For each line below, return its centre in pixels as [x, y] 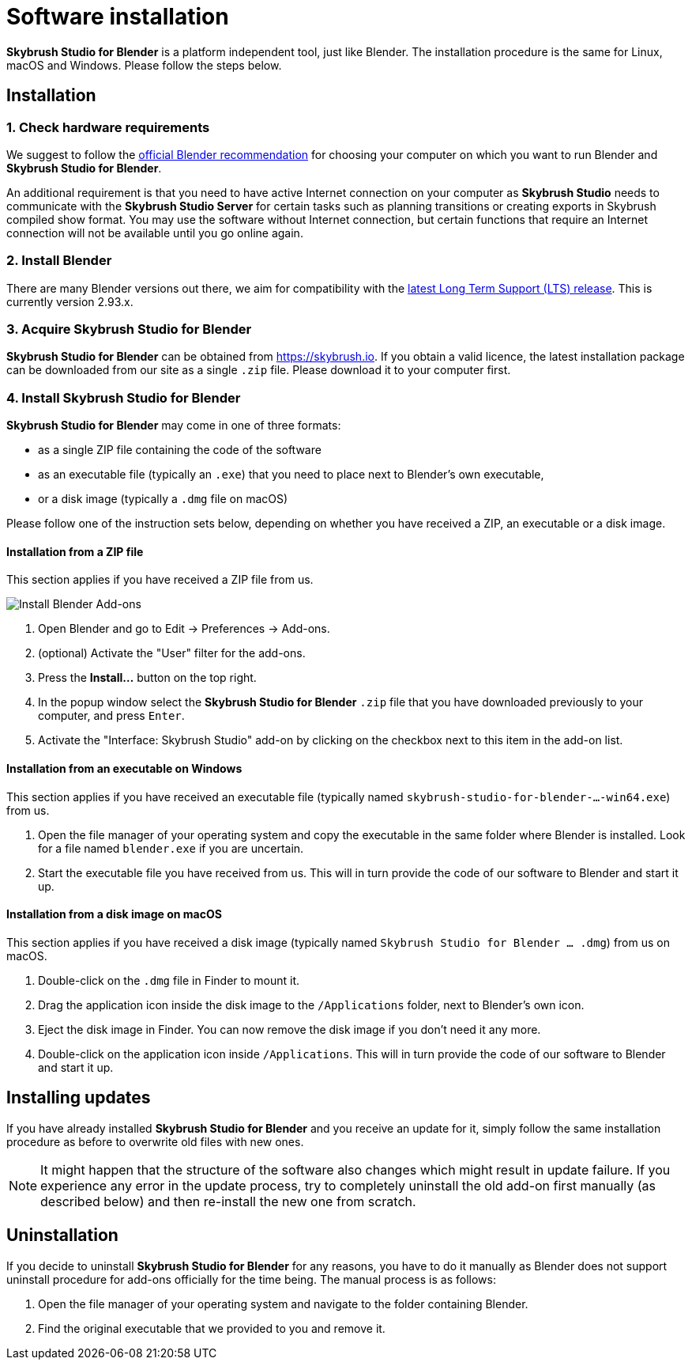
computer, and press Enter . [111, 716]
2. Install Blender [59, 261]
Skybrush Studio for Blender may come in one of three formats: [174, 426]
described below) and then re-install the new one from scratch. [228, 1201]
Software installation [118, 17]
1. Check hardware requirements [108, 127]
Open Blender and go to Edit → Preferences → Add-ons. [184, 629]
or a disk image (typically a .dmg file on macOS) [163, 499]
